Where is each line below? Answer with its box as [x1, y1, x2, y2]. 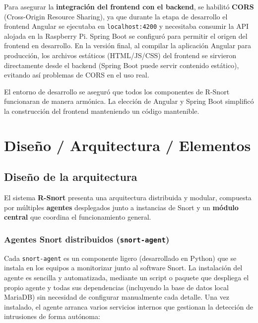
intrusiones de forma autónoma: [4, 311, 100, 322]
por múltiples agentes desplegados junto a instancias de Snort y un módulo [4, 202, 239, 212]
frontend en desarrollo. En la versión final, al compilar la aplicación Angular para [4, 40, 252, 51]
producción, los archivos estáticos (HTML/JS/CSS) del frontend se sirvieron [4, 50, 237, 61]
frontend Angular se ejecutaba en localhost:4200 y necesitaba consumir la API [4, 21, 249, 31]
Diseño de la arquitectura [4, 169, 137, 184]
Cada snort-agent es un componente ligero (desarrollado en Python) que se [4, 252, 237, 263]
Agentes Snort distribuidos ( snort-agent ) [4, 233, 170, 245]
